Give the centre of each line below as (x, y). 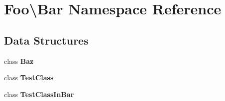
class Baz (19, 61)
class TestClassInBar (39, 94)
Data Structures (46, 40)
